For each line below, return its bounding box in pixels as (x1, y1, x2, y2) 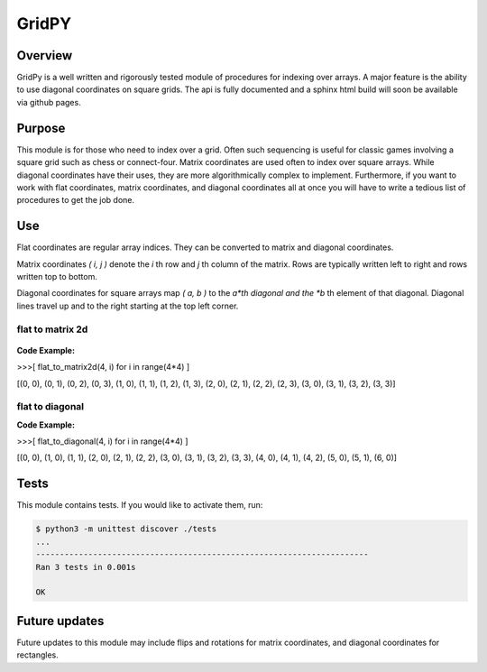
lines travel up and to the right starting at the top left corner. (16, 300, 239, 311)
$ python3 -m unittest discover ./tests (35, 524, 216, 534)
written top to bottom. (16, 272, 98, 281)
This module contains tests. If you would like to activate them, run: (16, 500, 263, 511)
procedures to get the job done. (16, 195, 135, 206)
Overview (16, 48, 73, 63)
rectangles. (16, 649, 59, 660)
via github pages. (16, 97, 81, 107)
